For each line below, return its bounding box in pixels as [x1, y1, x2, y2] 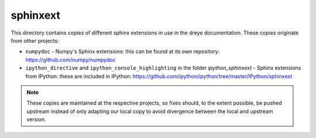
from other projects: [11, 37, 59, 44]
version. [26, 116, 46, 123]
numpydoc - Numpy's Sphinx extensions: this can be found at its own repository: [25, 48, 220, 55]
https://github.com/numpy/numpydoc [25, 56, 116, 63]
